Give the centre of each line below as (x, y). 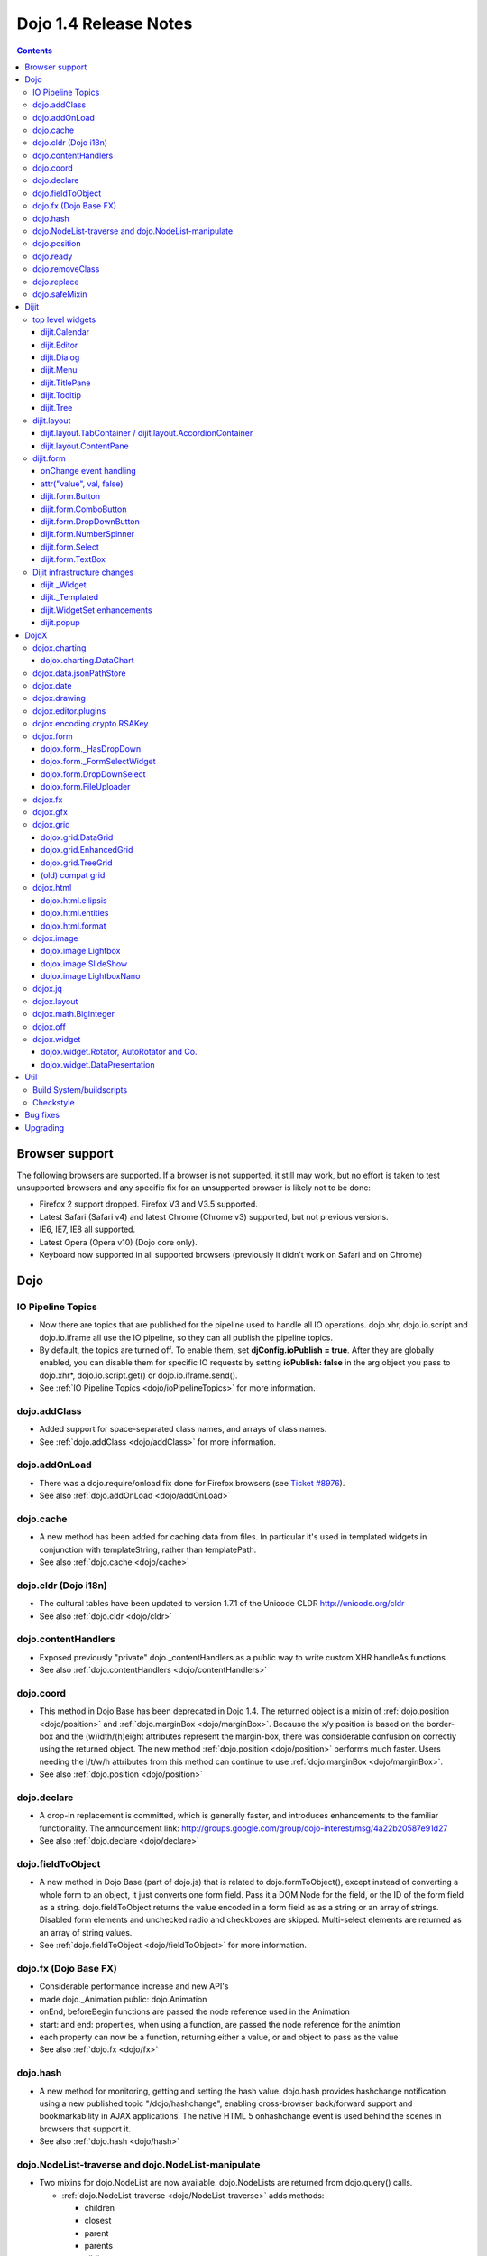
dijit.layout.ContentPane (85, 446)
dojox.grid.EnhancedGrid (87, 850)
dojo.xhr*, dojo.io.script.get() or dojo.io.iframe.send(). (138, 1375)
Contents (35, 51)
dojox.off (50, 1026)
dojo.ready (53, 256)
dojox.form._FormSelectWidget (99, 762)
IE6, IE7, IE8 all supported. (87, 1230)
